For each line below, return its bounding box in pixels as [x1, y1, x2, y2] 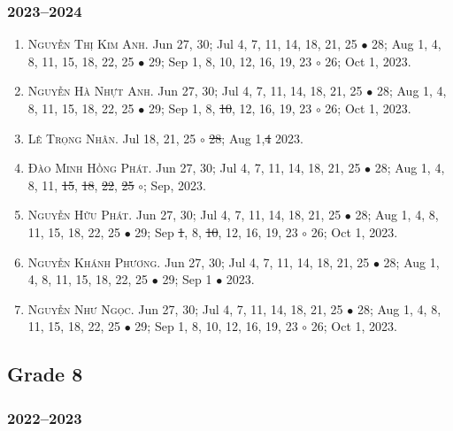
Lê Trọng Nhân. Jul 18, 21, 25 [27, 128, 196, 147]
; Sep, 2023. [143, 175, 206, 194]
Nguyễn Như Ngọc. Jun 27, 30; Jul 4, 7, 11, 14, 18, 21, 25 [27, 299, 343, 318]
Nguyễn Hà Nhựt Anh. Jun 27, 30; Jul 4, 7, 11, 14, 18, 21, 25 [27, 81, 363, 100]
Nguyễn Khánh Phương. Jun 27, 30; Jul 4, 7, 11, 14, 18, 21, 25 [27, 252, 370, 271]
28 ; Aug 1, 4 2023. [209, 128, 303, 147]
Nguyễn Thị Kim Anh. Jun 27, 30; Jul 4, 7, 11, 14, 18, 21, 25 [27, 35, 357, 53]
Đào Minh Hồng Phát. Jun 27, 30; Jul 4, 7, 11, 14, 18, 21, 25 [27, 158, 361, 177]
